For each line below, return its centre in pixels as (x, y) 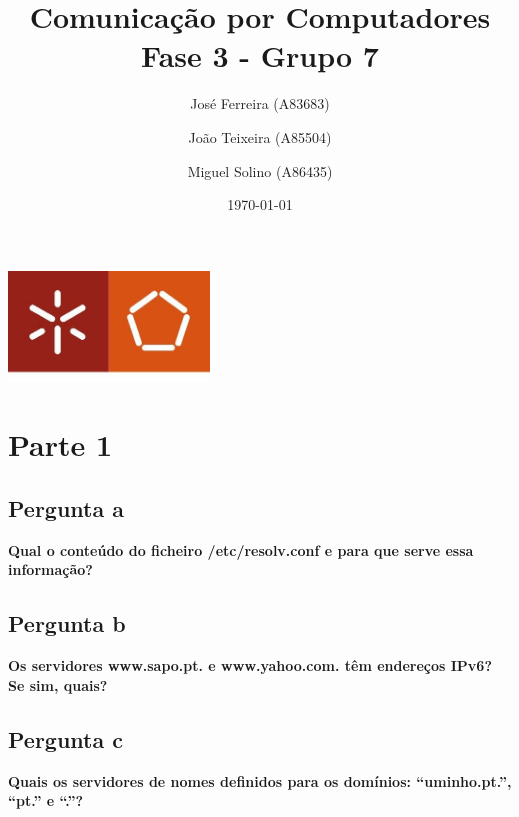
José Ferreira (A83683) (260, 103)
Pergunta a (66, 507)
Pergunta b (67, 623)
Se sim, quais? (58, 684)
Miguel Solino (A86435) (260, 170)
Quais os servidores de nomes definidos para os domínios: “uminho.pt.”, (260, 780)
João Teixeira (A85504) (260, 136)
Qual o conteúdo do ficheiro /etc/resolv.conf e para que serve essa (241, 549)
